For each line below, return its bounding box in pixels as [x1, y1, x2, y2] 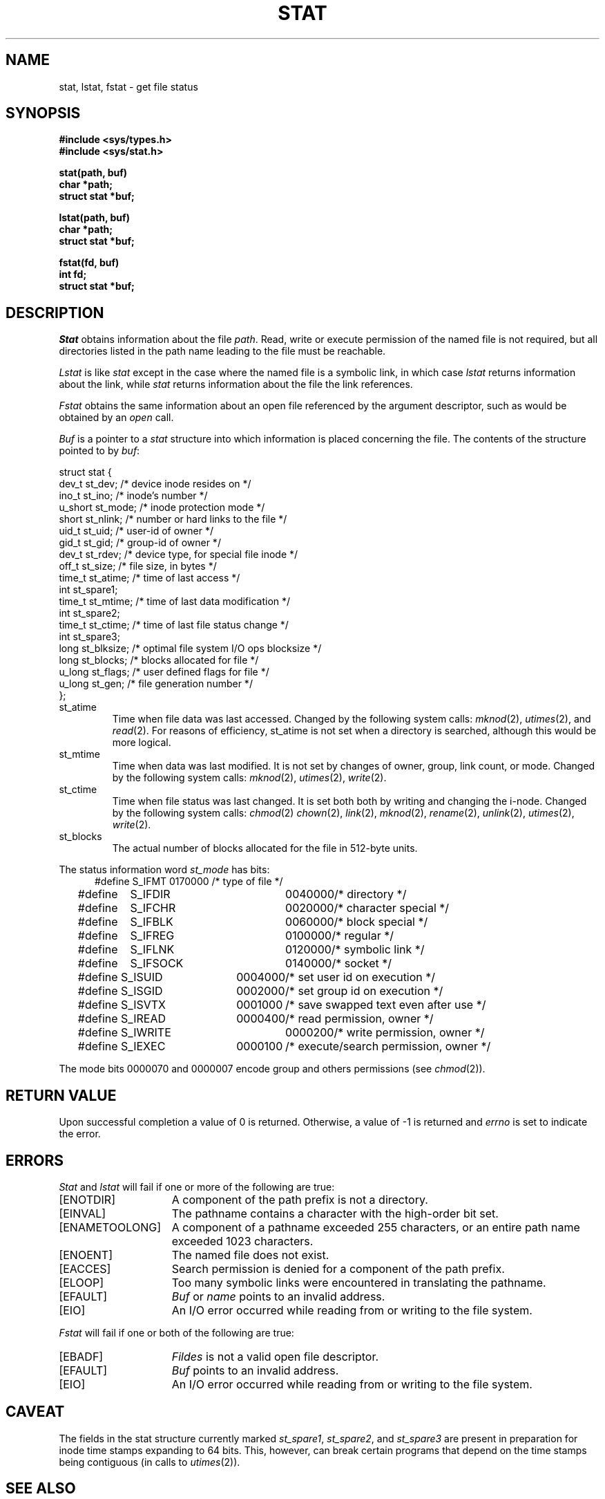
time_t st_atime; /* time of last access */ [59, 572, 240, 584]
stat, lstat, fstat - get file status [59, 80, 198, 93]
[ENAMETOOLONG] [59, 1220, 161, 1234]
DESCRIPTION [6, 304, 104, 322]
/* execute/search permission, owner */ [285, 1039, 491, 1054]
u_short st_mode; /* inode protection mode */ [59, 501, 265, 514]
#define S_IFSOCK [77, 956, 184, 971]
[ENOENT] [59, 1247, 113, 1262]
